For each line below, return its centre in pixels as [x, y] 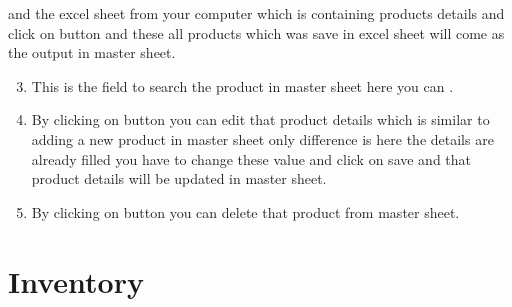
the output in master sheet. [92, 52]
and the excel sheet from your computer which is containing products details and [256, 13]
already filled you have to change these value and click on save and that [251, 158]
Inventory [76, 280]
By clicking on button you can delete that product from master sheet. [245, 211]
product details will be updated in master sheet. [179, 178]
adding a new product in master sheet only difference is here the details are [262, 138]
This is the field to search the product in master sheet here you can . [242, 85]
